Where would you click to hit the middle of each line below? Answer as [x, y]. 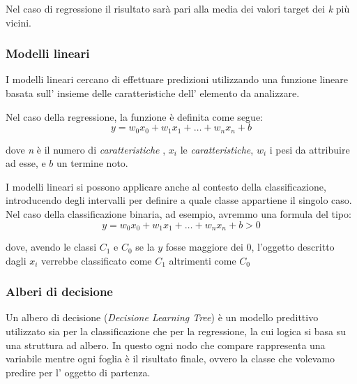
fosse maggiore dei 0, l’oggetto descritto [250, 247]
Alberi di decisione [59, 291]
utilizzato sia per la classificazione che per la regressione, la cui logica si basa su [176, 331]
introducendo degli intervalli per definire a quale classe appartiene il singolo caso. [179, 200]
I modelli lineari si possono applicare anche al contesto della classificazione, [166, 186]
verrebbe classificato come [97, 260]
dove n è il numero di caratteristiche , [86, 149]
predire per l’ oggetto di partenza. [78, 372]
